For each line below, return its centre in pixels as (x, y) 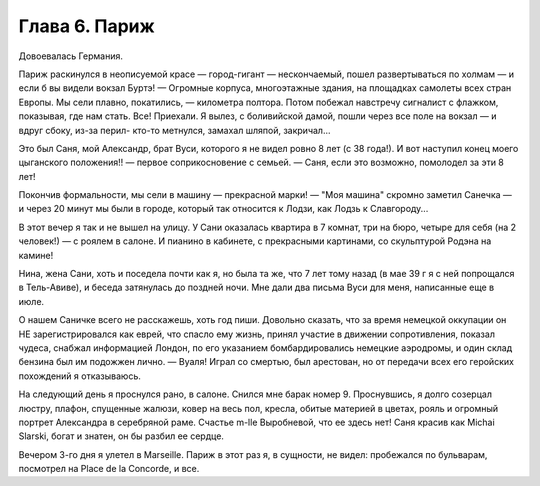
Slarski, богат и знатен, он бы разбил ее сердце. (121, 436)
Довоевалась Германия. (71, 56)
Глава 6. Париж (86, 26)
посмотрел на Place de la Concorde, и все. (109, 469)
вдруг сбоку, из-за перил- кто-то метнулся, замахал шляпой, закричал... (174, 130)
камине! (36, 255)
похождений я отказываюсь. (80, 376)
